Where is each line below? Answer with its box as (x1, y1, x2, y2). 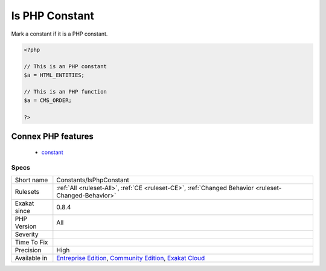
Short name (14, 176, 48, 184)
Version (14, 222, 37, 231)
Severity (14, 230, 39, 238)
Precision (14, 246, 42, 254)
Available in (14, 253, 48, 262)
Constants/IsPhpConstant (56, 176, 130, 184)
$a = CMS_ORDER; (24, 97, 72, 104)
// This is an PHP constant (24, 63, 107, 70)
